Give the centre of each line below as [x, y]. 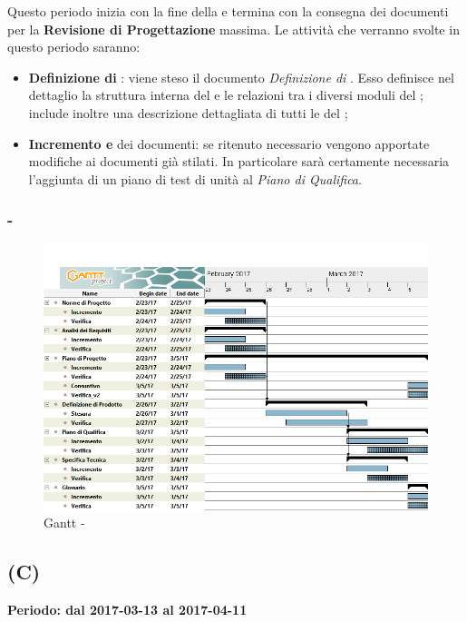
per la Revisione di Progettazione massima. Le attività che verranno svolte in [233, 29]
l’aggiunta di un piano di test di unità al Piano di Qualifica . [195, 178]
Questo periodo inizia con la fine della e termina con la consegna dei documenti [228, 11]
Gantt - [64, 523]
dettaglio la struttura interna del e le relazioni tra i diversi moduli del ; [226, 95]
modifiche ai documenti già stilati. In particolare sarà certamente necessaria [239, 161]
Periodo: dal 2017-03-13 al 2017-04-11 [127, 610]
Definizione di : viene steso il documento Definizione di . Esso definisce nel [241, 77]
